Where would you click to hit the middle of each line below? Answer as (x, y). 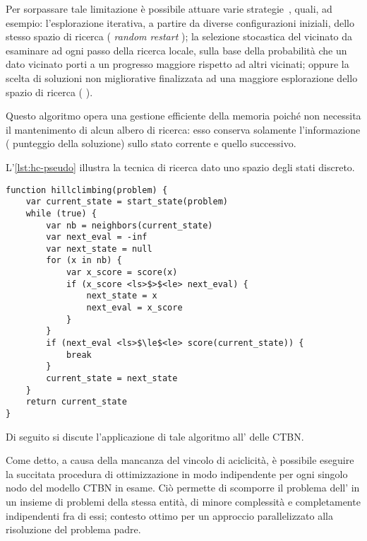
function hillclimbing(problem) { (87, 190)
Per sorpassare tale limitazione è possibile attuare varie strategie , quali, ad (169, 8)
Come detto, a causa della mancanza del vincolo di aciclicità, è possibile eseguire (180, 460)
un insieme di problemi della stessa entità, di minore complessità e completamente (183, 502)
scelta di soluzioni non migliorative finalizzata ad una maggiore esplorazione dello (182, 77)
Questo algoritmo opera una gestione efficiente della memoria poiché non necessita (183, 116)
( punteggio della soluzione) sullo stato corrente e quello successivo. (151, 143)
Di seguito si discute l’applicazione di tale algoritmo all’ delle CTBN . (155, 436)
